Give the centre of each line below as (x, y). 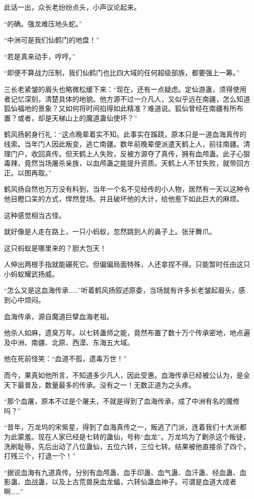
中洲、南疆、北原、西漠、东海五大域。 (72, 342)
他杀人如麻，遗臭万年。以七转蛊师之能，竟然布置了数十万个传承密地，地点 (124, 333)
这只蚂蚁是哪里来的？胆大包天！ (55, 248)
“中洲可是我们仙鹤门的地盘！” (52, 40)
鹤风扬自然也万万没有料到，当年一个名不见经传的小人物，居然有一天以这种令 (127, 189)
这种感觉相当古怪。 (35, 215)
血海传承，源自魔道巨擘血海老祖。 (59, 316)
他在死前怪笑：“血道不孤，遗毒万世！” (65, 358)
